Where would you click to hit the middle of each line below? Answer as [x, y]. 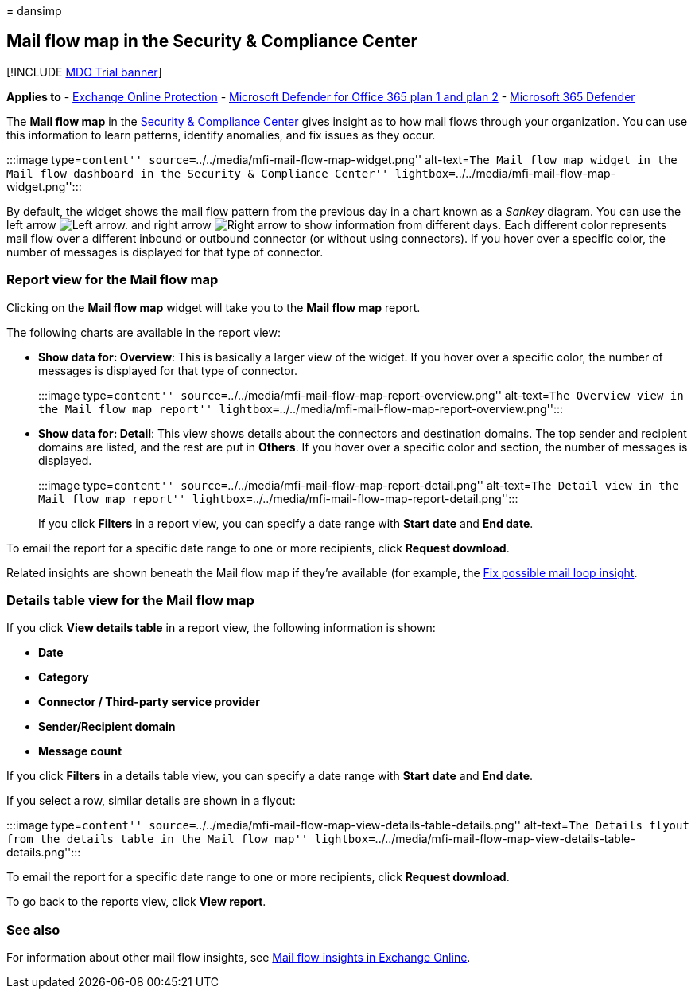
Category [64, 677]
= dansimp [34, 11]
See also [33, 929]
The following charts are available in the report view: [144, 332]
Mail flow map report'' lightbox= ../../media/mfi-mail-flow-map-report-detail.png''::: [278, 498]
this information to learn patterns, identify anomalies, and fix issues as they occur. [221, 135]
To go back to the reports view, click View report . [136, 902]
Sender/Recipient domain [107, 727]
